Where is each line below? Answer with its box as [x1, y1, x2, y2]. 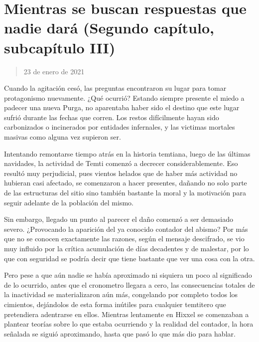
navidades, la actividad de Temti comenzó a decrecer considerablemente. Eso [4, 158, 238, 169]
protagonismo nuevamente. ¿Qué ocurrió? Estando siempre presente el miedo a [4, 92, 245, 103]
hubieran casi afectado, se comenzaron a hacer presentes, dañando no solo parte [4, 177, 247, 188]
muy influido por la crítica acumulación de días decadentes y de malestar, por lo [4, 243, 249, 253]
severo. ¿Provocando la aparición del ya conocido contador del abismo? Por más [4, 223, 248, 234]
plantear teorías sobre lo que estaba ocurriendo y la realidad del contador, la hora [4, 319, 254, 329]
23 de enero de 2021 [23, 66, 85, 76]
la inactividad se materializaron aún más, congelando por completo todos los [4, 289, 238, 300]
